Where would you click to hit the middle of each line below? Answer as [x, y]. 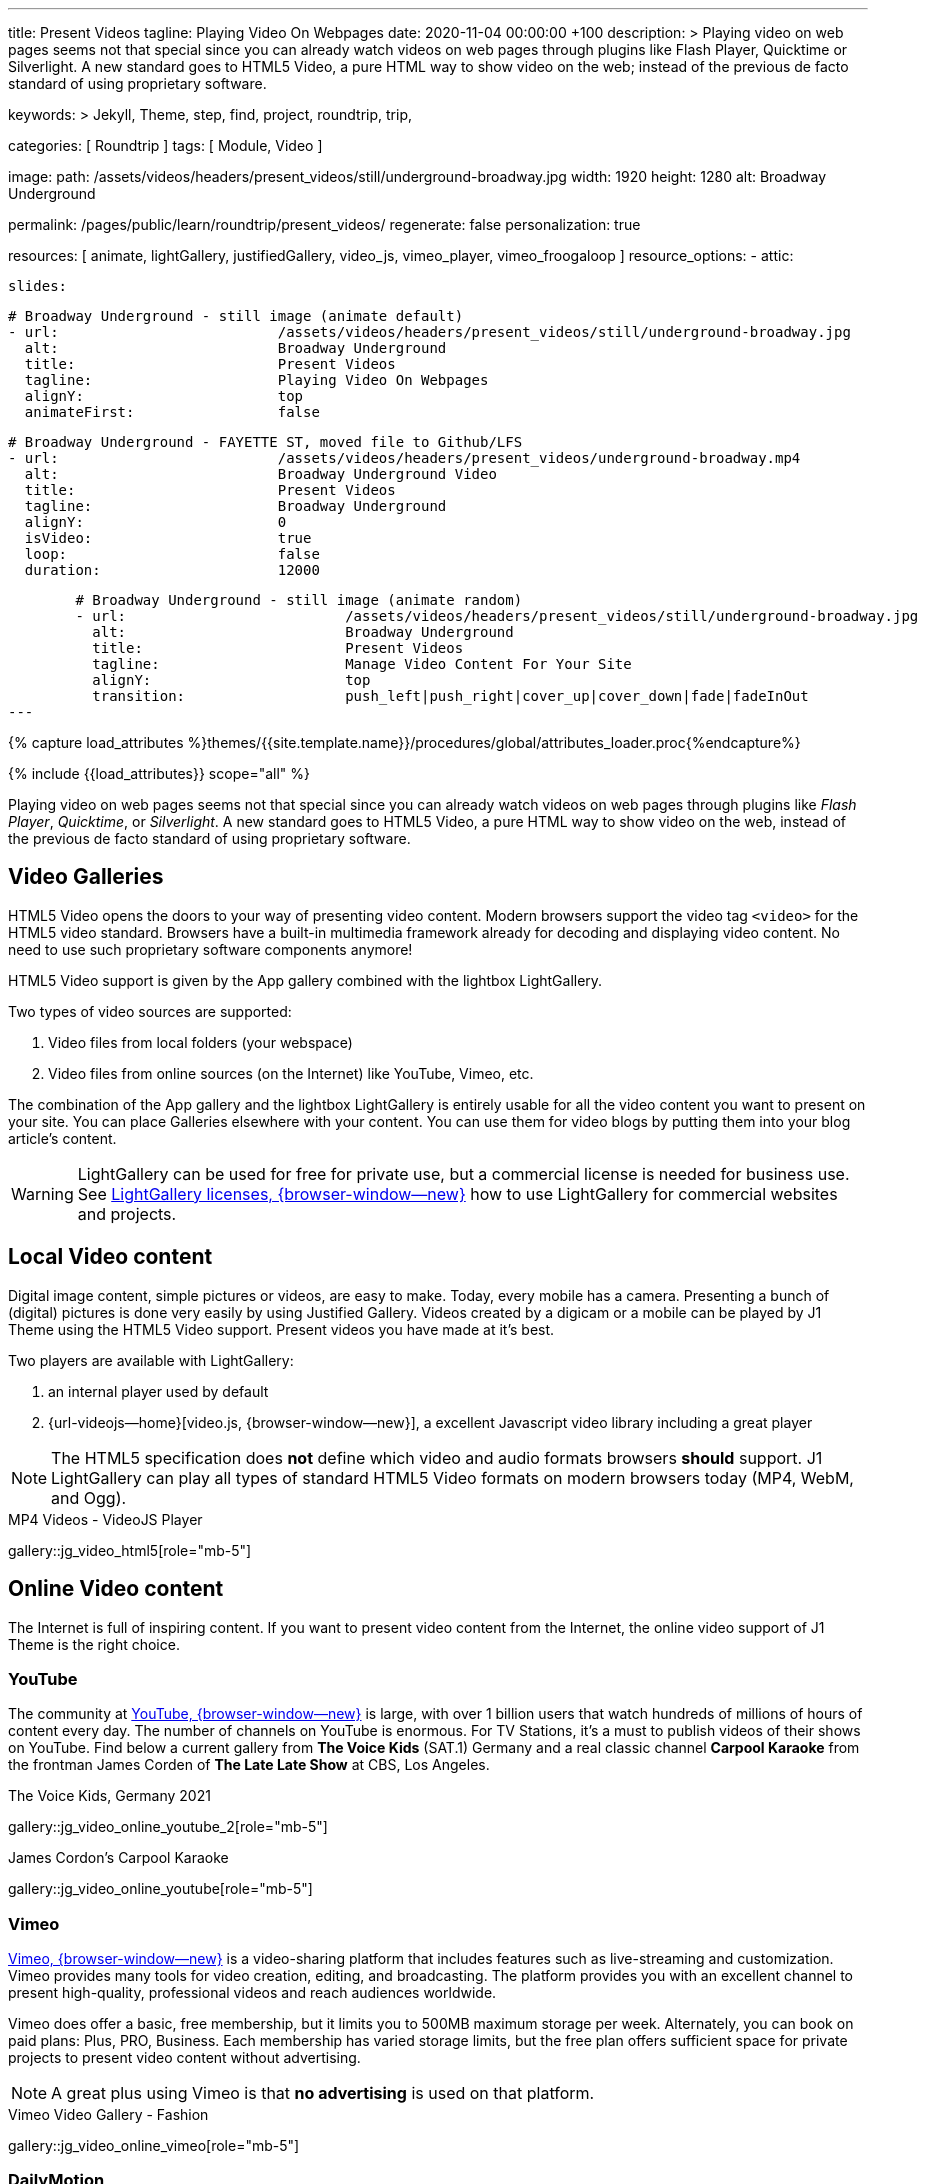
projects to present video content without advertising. [184, 2058]
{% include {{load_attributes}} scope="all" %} [159, 773]
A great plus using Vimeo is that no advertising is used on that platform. [323, 2093]
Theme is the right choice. [94, 1644]
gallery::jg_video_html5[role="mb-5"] [130, 1550]
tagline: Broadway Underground [235, 506]
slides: [38, 286]
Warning [42, 1193]
